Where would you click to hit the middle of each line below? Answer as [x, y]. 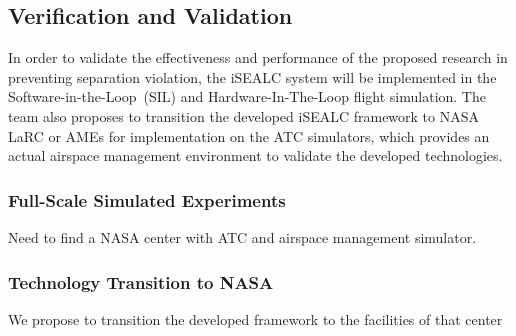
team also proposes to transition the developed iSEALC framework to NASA [244, 115]
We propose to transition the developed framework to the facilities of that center [255, 318]
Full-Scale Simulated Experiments [147, 199]
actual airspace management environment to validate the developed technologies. [255, 155]
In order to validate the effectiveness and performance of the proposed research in [258, 57]
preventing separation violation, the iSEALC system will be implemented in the [252, 76]
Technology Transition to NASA [141, 281]
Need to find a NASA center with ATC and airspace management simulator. [242, 236]
